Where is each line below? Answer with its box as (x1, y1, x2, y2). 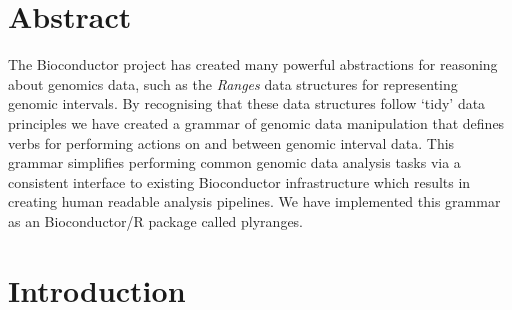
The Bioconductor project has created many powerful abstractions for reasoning (8, 54, 498, 75)
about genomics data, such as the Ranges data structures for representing (8, 73, 458, 94)
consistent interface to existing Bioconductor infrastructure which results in (8, 171, 471, 192)
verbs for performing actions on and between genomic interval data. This (8, 132, 455, 153)
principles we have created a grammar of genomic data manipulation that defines (8, 112, 505, 133)
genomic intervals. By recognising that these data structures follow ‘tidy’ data (8, 93, 486, 114)
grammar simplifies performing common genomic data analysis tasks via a (8, 152, 461, 173)
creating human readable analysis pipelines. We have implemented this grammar (8, 191, 501, 212)
